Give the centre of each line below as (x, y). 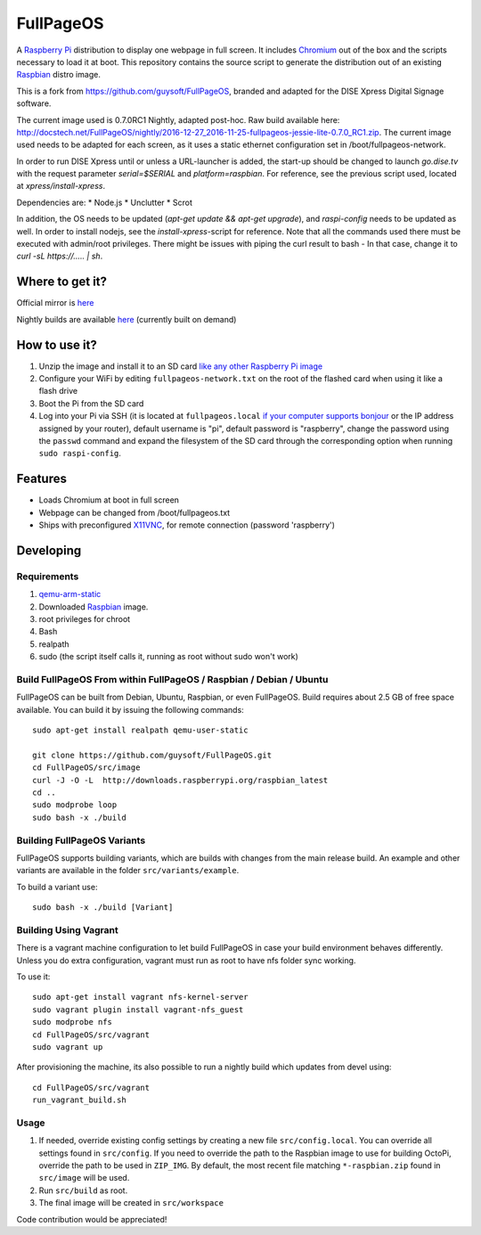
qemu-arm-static (70, 594)
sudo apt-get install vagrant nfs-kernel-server (140, 997)
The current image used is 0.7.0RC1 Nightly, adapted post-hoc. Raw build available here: (178, 119)
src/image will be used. (84, 1178)
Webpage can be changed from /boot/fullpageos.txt (135, 512)
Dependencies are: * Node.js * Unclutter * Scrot (105, 202)
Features (41, 479)
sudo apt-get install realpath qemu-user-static (140, 730)
